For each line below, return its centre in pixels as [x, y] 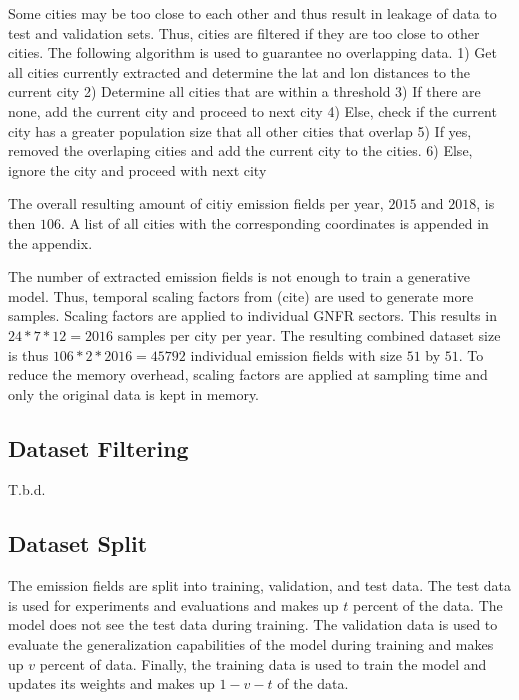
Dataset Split [78, 543]
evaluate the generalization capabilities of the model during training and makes [251, 644]
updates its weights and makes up [111, 683]
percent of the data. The [428, 604]
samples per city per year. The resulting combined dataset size [309, 334]
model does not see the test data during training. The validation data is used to [253, 624]
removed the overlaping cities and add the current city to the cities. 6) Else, [240, 150]
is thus [28, 354]
